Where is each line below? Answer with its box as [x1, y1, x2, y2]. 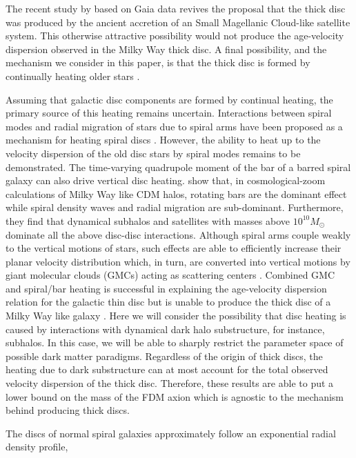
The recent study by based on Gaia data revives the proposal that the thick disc [6, 1, 346, 15]
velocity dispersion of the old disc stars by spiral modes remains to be [6, 146, 301, 160]
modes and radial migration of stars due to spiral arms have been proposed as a [6, 119, 343, 133]
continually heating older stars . [6, 68, 140, 83]
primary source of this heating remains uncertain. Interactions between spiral [6, 106, 332, 120]
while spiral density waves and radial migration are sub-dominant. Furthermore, [6, 200, 344, 215]
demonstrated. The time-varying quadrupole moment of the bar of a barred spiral [6, 159, 351, 174]
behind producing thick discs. [6, 403, 130, 417]
